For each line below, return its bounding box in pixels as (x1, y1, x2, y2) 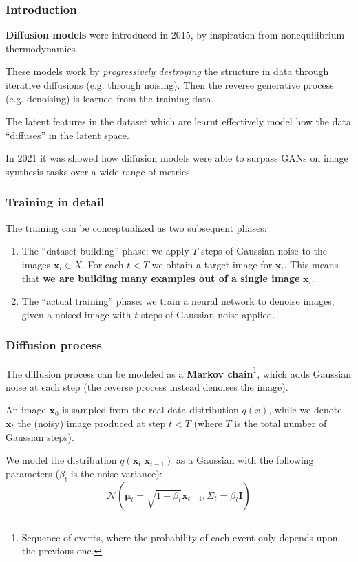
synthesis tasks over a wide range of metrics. (6, 164, 193, 178)
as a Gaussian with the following (176, 453, 314, 467)
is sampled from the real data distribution (62, 402, 239, 417)
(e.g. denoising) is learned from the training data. (6, 91, 214, 105)
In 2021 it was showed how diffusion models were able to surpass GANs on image (6, 151, 348, 165)
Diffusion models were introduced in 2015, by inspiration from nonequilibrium (6, 28, 345, 42)
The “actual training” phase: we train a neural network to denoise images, (21, 294, 335, 308)
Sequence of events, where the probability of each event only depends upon (21, 530, 338, 544)
